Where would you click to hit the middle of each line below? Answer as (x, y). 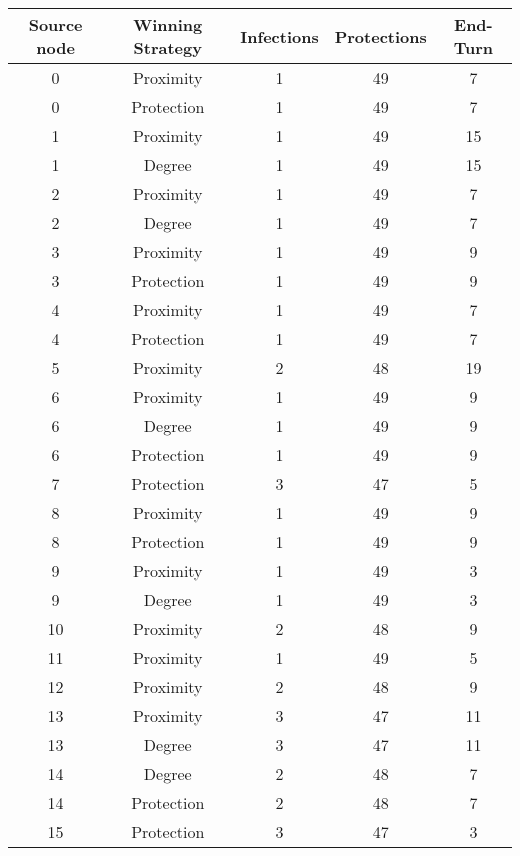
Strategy (167, 47)
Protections (380, 36)
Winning (168, 24)
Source (55, 24)
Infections (279, 36)
